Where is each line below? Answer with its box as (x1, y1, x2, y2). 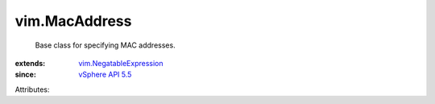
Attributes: (14, 85, 50, 94)
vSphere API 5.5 (78, 69, 132, 80)
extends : (14, 58, 46, 68)
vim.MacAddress (14, 12, 132, 30)
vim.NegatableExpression (78, 58, 164, 68)
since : (14, 69, 36, 80)
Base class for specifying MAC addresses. (35, 40, 176, 50)
